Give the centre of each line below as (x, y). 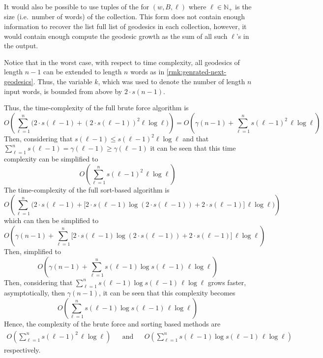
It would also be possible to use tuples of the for (77, 6)
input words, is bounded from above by (63, 91)
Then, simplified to (32, 251)
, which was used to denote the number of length (172, 81)
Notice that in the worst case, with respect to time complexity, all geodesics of (122, 62)
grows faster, (227, 282)
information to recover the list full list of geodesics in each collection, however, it (125, 26)
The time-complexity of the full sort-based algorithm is (87, 189)
